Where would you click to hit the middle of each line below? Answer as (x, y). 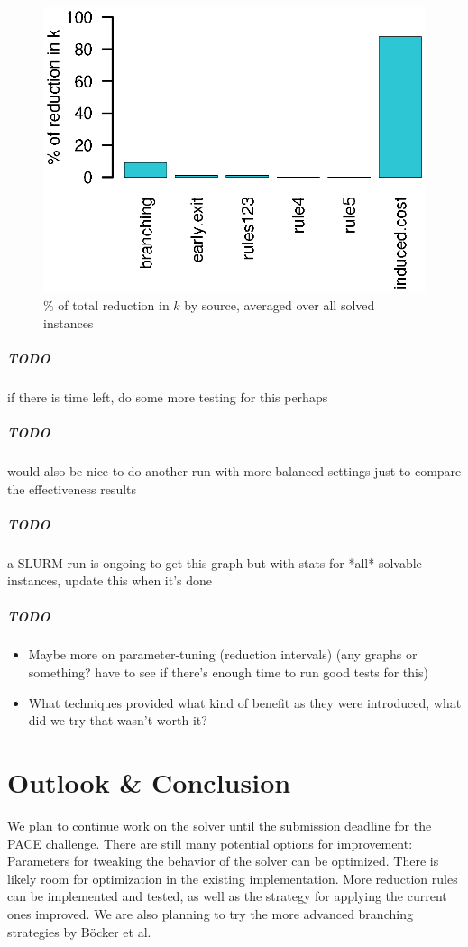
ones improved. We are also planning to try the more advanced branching (210, 913)
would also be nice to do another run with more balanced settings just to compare (234, 470)
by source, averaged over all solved (280, 305)
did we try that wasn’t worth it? (118, 720)
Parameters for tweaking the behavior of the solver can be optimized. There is (223, 861)
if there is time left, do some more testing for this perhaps (168, 396)
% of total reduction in (106, 305)
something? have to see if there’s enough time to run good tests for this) (228, 672)
